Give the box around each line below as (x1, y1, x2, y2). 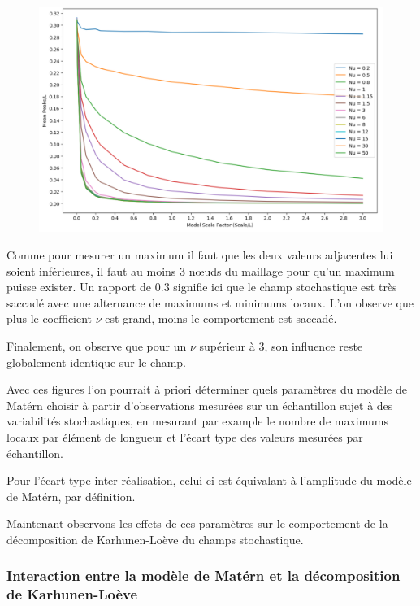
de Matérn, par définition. (6, 487, 136, 504)
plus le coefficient (6, 310, 93, 327)
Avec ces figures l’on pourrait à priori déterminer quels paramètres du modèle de (6, 381, 407, 398)
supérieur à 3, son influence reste (199, 337, 363, 354)
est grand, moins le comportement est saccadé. (105, 310, 337, 327)
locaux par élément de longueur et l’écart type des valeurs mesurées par (6, 428, 363, 445)
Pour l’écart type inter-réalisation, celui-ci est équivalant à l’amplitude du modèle (6, 472, 412, 489)
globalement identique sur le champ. (6, 353, 187, 370)
